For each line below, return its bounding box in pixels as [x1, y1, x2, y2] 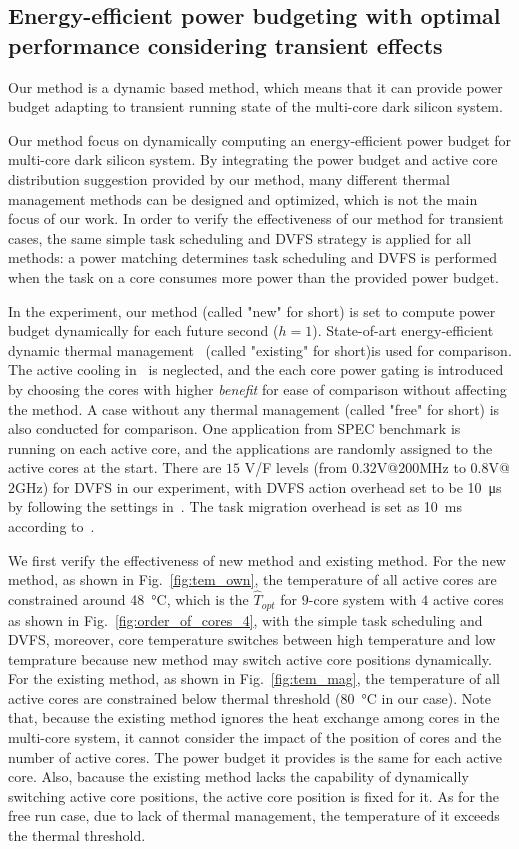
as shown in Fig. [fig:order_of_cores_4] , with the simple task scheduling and [8, 609, 483, 630]
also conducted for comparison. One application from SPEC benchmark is [8, 418, 461, 439]
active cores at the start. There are [8, 457, 222, 478]
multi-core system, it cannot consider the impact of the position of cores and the [8, 727, 502, 748]
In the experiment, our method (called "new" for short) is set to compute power [8, 300, 496, 321]
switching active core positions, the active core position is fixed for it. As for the [8, 785, 499, 806]
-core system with [308, 589, 417, 610]
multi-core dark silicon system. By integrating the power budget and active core [8, 149, 498, 170]
